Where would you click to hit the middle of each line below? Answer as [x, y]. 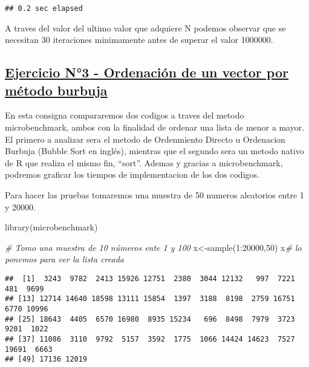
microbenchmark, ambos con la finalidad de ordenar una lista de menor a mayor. [155, 127]
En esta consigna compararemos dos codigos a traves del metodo [125, 115]
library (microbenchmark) [51, 227]
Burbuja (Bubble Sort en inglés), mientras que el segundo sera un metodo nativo [154, 151]
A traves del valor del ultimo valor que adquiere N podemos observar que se [145, 28]
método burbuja [56, 90]
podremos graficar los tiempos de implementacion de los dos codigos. [132, 174]
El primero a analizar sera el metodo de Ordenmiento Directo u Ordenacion [145, 139]
